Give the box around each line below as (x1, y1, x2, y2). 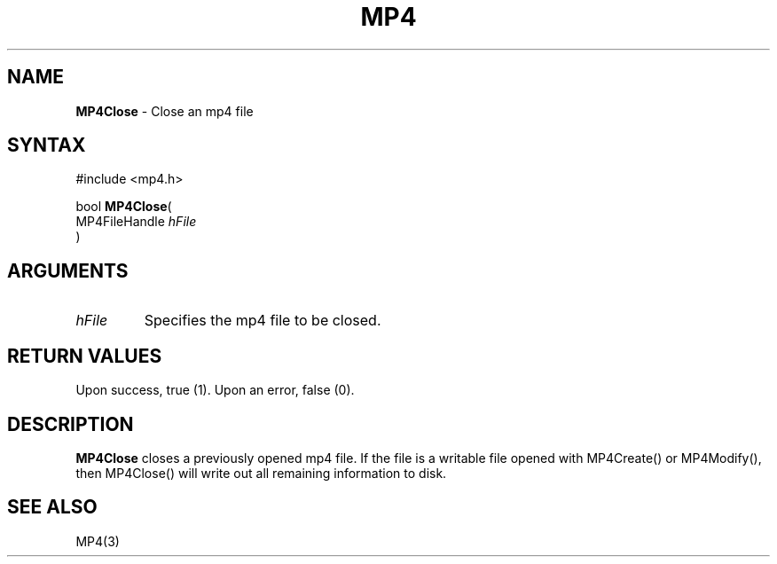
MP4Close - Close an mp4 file (75, 103, 254, 119)
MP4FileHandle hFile (75, 214, 197, 230)
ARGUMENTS (7, 259, 129, 282)
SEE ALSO (7, 496, 98, 519)
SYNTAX (7, 134, 86, 157)
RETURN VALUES (7, 344, 162, 367)
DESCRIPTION (7, 412, 134, 435)
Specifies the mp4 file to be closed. (144, 311, 381, 330)
